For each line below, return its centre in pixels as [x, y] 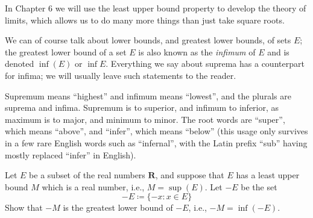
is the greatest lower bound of [118, 207]
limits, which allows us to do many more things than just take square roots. [145, 20]
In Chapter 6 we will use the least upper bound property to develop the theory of [156, 8]
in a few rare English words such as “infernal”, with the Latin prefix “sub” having [156, 142]
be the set [259, 186]
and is [278, 51]
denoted [20, 64]
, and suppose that [190, 175]
